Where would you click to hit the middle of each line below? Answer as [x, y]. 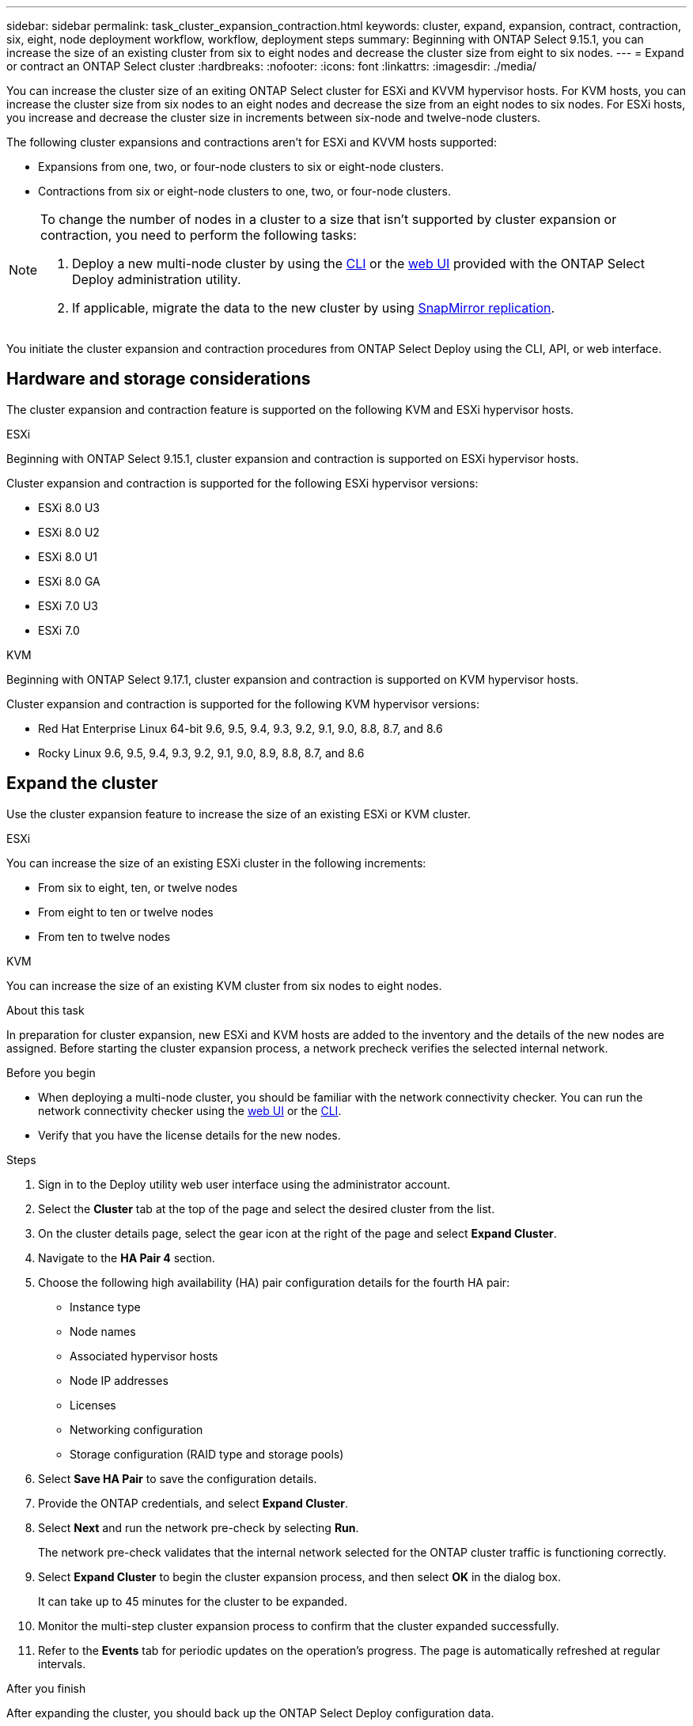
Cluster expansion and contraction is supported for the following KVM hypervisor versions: [243, 704]
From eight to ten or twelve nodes [126, 912]
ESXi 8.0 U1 [68, 556]
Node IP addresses [119, 1380]
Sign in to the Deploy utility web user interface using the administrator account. [244, 1184]
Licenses [93, 1405]
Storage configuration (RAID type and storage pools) [207, 1454]
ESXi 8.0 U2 [69, 532]
